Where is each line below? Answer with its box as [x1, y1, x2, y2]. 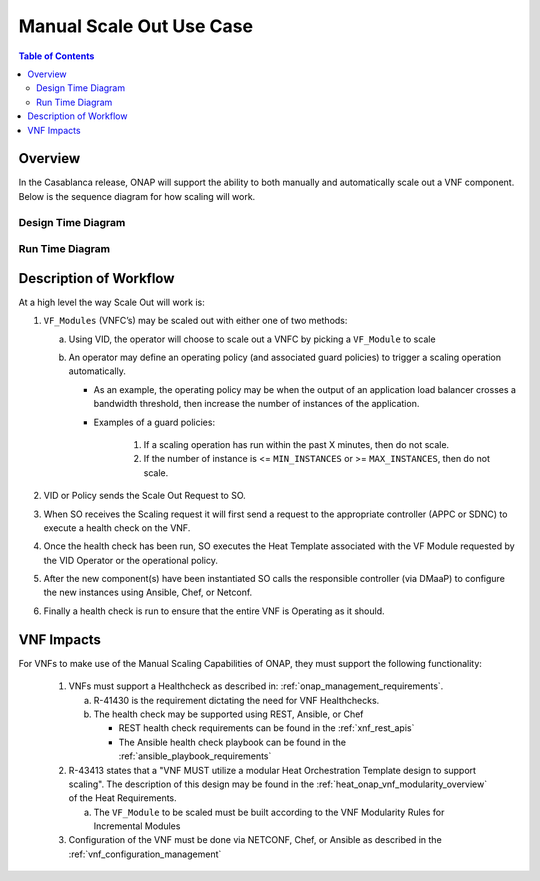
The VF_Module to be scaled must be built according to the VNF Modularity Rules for [93, 806, 445, 818]
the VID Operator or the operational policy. [43, 554, 219, 566]
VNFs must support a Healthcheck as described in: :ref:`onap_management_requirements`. [68, 680, 444, 692]
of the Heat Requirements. [68, 792, 177, 804]
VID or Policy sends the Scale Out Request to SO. [43, 490, 247, 502]
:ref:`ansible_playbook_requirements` [118, 750, 272, 762]
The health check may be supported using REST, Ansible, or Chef [93, 708, 364, 720]
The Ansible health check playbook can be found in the [118, 736, 347, 748]
